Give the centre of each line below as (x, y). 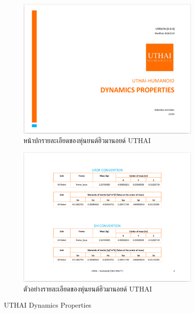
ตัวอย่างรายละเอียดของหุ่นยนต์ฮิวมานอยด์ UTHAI (88, 288)
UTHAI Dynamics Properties (48, 305)
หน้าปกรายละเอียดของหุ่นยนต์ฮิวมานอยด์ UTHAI (87, 140)
